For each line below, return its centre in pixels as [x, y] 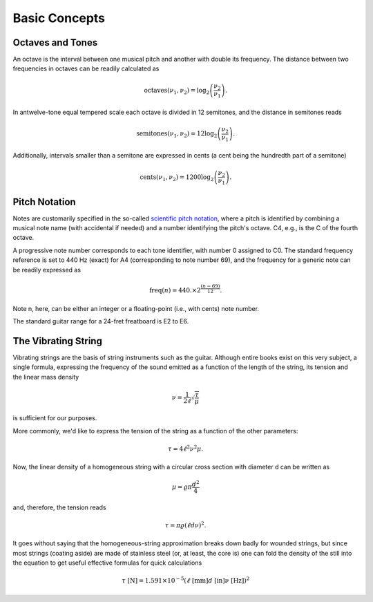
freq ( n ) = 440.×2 [175, 291]
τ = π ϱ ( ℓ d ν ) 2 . [185, 525]
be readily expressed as [47, 270]
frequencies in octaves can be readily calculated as [86, 68]
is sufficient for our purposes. [55, 418]
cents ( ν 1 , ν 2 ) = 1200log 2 [176, 178]
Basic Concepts [59, 18]
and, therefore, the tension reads [59, 507]
